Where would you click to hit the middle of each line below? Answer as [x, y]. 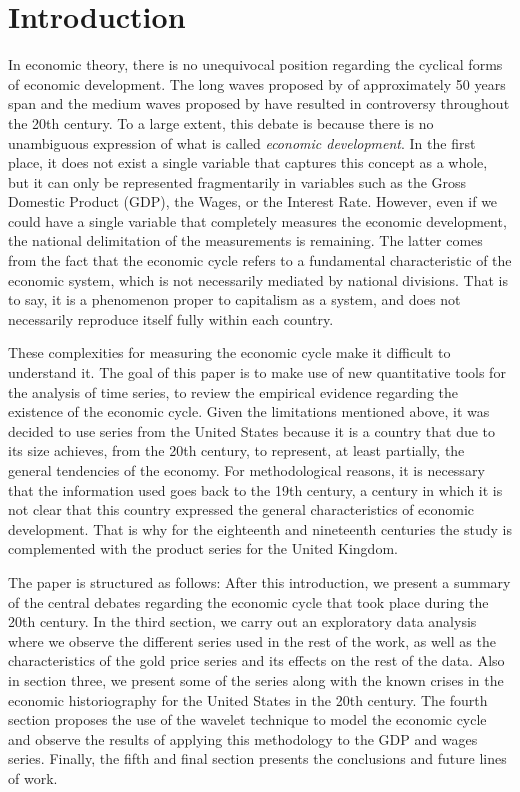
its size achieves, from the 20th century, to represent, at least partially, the [236, 450]
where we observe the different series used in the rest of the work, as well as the [252, 640]
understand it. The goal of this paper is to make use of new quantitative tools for [257, 372]
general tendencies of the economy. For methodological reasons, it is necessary [246, 470]
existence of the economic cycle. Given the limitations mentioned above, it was [249, 411]
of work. [33, 777]
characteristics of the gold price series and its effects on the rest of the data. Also [256, 660]
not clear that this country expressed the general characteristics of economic [241, 509]
